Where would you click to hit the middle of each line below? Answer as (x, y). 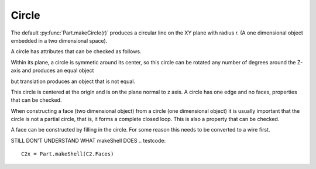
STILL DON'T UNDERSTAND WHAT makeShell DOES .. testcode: (88, 140)
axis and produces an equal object (52, 71)
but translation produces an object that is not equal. (73, 81)
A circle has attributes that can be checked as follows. (76, 51)
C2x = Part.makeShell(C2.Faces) (68, 154)
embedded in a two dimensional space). (59, 40)
